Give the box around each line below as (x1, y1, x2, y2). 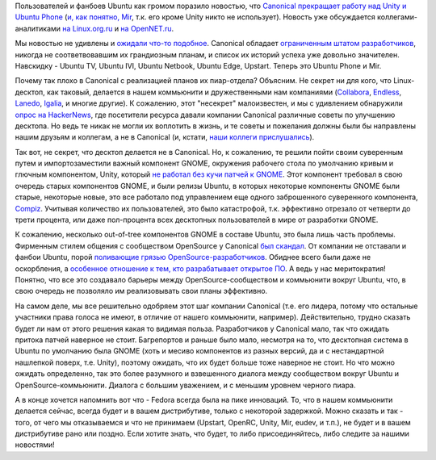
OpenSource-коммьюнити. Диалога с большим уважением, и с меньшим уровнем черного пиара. (15, 380, 356, 390)
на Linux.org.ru (61, 23, 113, 33)
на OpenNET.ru (120, 23, 172, 33)
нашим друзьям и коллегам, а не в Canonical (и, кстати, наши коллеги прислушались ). (15, 132, 315, 142)
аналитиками (15, 23, 61, 33)
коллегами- (376, 12, 417, 22)
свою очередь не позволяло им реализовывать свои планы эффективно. (15, 286, 268, 296)
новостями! (15, 440, 56, 450)
